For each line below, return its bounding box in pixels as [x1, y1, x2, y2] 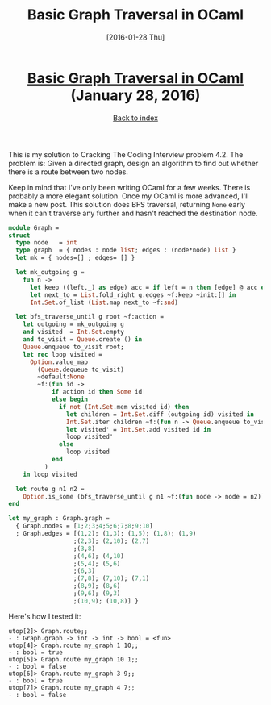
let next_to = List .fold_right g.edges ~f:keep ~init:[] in [29, 290, 236, 299]
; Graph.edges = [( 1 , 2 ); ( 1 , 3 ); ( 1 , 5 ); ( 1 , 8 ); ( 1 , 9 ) [15, 530, 197, 538]
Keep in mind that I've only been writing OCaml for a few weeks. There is [8, 182, 251, 192]
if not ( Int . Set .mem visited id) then [59, 403, 190, 411]
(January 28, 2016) [70, 86, 201, 104]
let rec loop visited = [23, 350, 103, 358]
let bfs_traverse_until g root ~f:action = [15, 313, 164, 321]
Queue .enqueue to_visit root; [23, 343, 125, 351]
